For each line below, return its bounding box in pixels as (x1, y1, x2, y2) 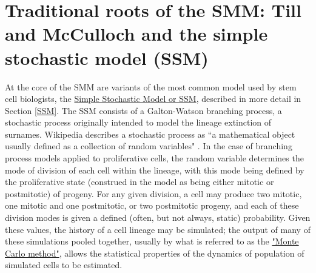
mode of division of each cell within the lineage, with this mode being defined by (5, 163, 304, 176)
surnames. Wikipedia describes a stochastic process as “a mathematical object (5, 127, 295, 140)
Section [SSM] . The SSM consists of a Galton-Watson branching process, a (5, 104, 282, 116)
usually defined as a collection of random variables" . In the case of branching (5, 140, 292, 152)
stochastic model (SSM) (5, 45, 209, 70)
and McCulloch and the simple (5, 21, 268, 46)
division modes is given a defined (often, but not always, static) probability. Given (5, 211, 311, 224)
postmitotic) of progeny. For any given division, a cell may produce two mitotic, (5, 187, 302, 200)
